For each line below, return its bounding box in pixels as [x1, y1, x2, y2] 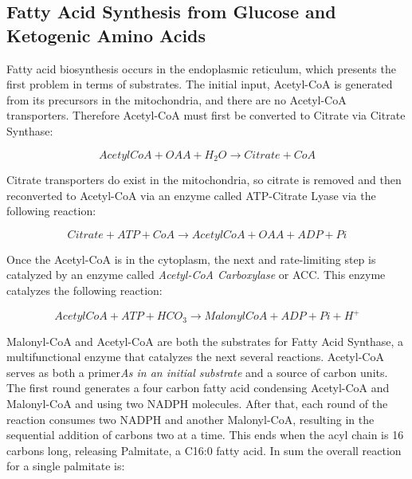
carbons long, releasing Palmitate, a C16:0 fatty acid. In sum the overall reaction [6, 442, 402, 458]
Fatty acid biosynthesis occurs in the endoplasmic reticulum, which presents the [6, 60, 396, 77]
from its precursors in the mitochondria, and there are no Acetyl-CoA [6, 91, 347, 108]
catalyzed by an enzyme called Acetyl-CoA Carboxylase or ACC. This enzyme [6, 266, 386, 283]
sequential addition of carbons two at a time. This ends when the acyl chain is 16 [6, 426, 404, 443]
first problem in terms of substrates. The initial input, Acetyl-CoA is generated [6, 76, 393, 92]
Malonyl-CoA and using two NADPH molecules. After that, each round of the [6, 395, 388, 411]
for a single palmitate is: [6, 457, 125, 474]
